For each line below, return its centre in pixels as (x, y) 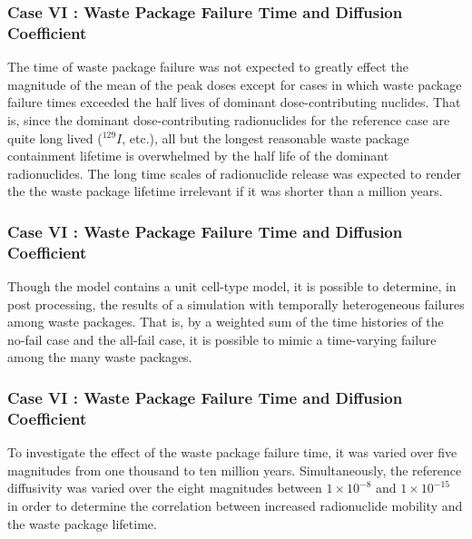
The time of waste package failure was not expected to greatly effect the (208, 67)
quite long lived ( (55, 137)
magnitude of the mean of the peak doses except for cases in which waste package (235, 84)
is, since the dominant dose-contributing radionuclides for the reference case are (229, 119)
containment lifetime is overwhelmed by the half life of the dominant (198, 156)
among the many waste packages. (100, 357)
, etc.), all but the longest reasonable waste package (265, 137)
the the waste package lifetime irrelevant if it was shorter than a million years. (225, 191)
